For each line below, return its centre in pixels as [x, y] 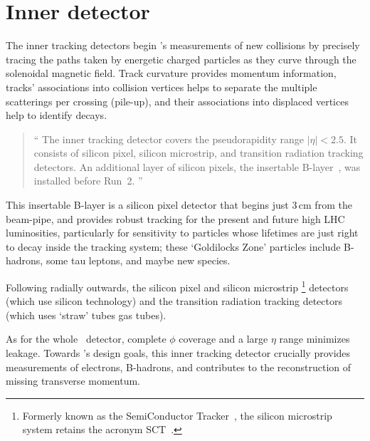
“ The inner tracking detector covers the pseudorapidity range [169, 139]
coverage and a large [223, 339]
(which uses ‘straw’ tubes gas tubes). [86, 315]
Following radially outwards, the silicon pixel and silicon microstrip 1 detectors [177, 286]
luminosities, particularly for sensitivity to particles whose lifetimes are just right [182, 233]
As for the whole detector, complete [86, 339]
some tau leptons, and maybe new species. [138, 260]
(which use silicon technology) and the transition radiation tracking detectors [174, 301]
